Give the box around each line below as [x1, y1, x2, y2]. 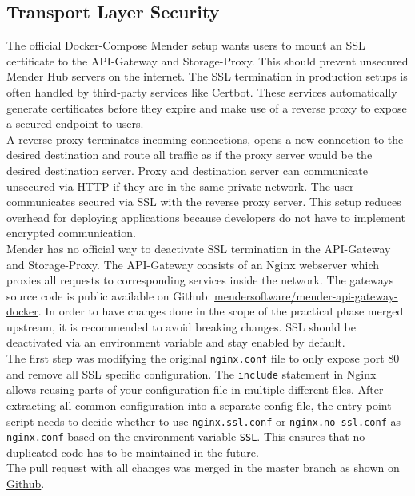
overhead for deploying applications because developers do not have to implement [6, 208, 405, 225]
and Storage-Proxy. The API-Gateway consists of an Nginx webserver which [6, 256, 380, 272]
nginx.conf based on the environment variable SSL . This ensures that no [6, 428, 365, 445]
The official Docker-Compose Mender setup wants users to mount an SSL [6, 37, 365, 54]
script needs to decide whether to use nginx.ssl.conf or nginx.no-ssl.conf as [6, 412, 401, 429]
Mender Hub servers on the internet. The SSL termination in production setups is [6, 68, 408, 85]
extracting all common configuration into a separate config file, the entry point [6, 396, 392, 413]
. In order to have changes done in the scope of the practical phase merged [38, 303, 404, 319]
